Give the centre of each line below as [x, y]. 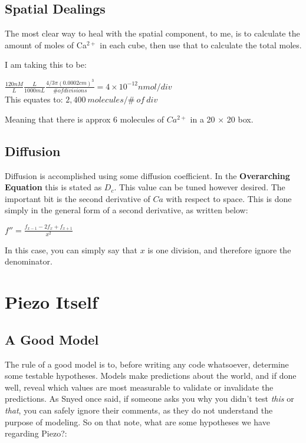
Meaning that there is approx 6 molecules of [85, 119]
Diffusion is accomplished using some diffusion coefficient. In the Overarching [147, 175]
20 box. [240, 119]
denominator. [29, 261]
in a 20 [203, 119]
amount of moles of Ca [46, 44]
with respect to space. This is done [229, 198]
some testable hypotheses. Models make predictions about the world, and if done [151, 376]
